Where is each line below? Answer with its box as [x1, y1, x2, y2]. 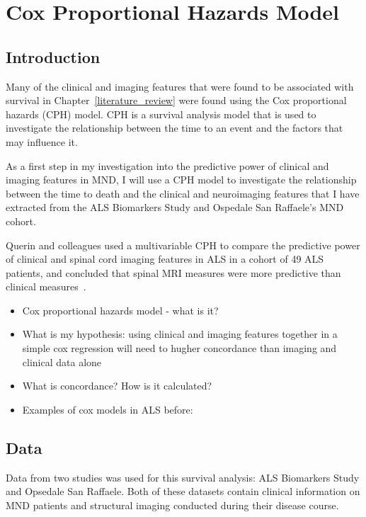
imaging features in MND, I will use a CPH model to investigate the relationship [6, 172, 357, 187]
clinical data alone [22, 354, 102, 369]
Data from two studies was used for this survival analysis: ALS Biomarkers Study [6, 470, 360, 484]
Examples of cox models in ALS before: [22, 402, 193, 416]
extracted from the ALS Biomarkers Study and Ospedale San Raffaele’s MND [6, 200, 344, 215]
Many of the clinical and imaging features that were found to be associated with [6, 79, 354, 93]
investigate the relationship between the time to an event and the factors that [6, 120, 343, 135]
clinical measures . [6, 279, 86, 294]
